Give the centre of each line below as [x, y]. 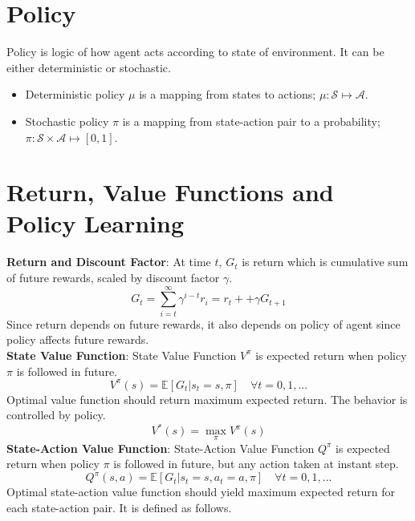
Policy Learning [95, 223]
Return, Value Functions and [170, 192]
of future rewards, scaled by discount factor [113, 277]
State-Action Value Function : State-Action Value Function [161, 448]
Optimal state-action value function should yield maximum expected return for [201, 492]
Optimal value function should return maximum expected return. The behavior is [207, 399]
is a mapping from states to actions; [228, 94]
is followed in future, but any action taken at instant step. [256, 464]
